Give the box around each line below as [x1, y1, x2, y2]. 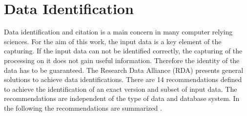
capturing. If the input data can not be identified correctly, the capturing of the [4, 46, 243, 56]
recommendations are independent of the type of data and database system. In [4, 93, 240, 103]
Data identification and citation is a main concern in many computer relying [4, 27, 233, 37]
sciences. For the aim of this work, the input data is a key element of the [4, 36, 222, 46]
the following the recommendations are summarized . [4, 102, 162, 113]
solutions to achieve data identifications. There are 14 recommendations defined [4, 74, 242, 84]
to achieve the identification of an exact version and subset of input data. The [4, 83, 237, 94]
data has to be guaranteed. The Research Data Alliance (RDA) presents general [4, 65, 244, 75]
